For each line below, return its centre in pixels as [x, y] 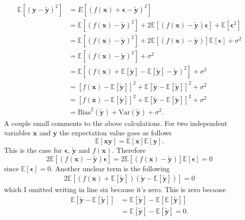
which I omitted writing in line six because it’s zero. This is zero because [115, 189]
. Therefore [129, 150]
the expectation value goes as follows [116, 133]
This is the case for [33, 150]
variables [17, 133]
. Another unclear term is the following [110, 168]
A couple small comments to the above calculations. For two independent [116, 123]
